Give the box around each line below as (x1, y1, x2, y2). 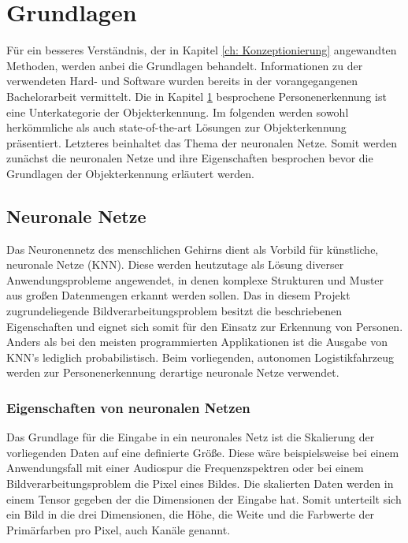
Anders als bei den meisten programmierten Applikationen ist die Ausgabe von (6, 333, 388, 350)
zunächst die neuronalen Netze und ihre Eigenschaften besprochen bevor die (6, 150, 373, 166)
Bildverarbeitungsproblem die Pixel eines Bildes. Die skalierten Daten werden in (6, 475, 394, 492)
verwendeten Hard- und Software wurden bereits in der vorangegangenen (6, 73, 358, 89)
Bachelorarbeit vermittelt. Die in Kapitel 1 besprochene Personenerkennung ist (6, 87, 387, 104)
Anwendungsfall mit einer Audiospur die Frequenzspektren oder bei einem (6, 459, 364, 476)
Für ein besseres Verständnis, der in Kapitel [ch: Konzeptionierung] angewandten (6, 42, 397, 58)
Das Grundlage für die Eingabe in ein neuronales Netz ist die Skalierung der (6, 429, 375, 445)
